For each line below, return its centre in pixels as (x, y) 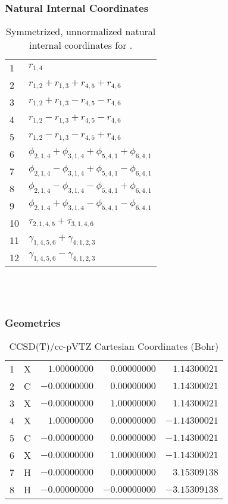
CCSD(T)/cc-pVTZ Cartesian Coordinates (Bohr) (114, 346)
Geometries (33, 322)
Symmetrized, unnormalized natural (81, 32)
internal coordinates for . (81, 45)
